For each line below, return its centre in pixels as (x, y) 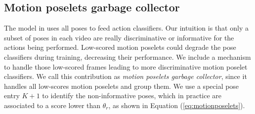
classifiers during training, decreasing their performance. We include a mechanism (127, 57)
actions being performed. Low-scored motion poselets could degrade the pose (120, 47)
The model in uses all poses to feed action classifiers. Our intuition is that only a (126, 28)
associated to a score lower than (52, 105)
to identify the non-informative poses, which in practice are (132, 95)
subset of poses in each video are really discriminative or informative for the (119, 37)
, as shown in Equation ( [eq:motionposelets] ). (177, 105)
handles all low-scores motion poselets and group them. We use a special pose (122, 86)
